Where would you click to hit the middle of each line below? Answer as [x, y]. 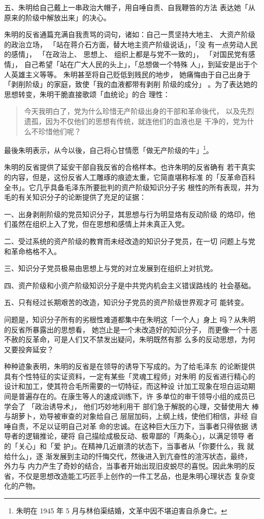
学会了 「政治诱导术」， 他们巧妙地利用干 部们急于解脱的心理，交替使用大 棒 [131, 406]
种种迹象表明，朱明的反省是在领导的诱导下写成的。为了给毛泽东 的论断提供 [130, 366]
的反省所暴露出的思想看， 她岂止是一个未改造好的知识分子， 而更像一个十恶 [131, 329]
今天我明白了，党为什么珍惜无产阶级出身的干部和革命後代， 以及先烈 [139, 111]
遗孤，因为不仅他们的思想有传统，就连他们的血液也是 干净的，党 [132, 121]
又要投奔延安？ [29, 349]
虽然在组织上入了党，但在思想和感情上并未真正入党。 [100, 224]
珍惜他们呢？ [60, 131]
